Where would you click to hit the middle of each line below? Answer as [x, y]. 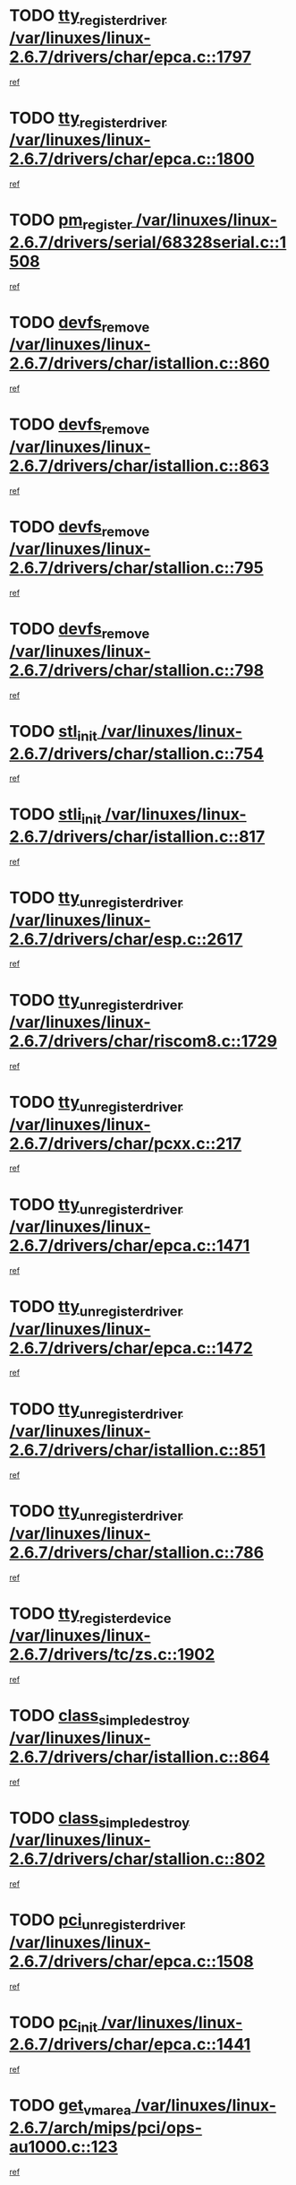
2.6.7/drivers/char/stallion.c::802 [137, 1859]
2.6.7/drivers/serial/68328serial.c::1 [148, 242]
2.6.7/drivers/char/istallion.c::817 [137, 837]
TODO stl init [54, 733]
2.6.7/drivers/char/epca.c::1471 [130, 1246]
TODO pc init [54, 2024]
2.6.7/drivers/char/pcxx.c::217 [126, 1143]
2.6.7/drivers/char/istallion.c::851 [138, 1451]
